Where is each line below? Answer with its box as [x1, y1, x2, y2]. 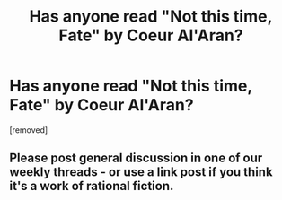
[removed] [9, 124, 48, 135]
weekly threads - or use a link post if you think [9, 164, 273, 180]
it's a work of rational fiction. [9, 178, 174, 194]
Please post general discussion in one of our [9, 151, 263, 166]
